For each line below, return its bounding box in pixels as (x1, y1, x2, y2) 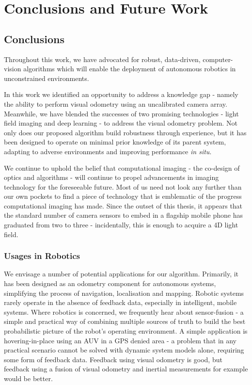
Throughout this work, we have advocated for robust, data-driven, (4, 54, 201, 64)
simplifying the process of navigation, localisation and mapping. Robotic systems (4, 288, 244, 298)
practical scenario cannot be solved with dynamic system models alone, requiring (4, 345, 244, 355)
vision (4, 64, 21, 74)
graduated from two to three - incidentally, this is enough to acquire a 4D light (4, 220, 238, 230)
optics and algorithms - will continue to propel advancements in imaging (4, 172, 219, 182)
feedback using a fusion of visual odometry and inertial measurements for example (4, 364, 248, 374)
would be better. (4, 373, 53, 384)
